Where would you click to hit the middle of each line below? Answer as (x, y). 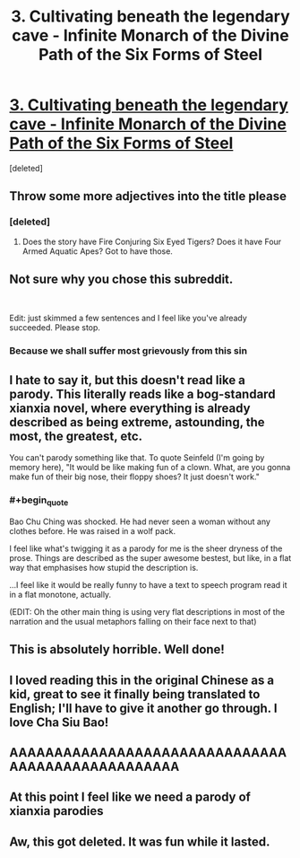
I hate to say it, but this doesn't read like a (128, 380)
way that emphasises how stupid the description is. (104, 567)
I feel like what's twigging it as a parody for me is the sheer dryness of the (146, 548)
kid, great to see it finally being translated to (135, 694)
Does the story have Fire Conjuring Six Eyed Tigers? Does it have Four (152, 241)
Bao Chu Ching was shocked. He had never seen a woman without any (140, 521)
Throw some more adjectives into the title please (148, 196)
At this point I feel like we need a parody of (130, 797)
